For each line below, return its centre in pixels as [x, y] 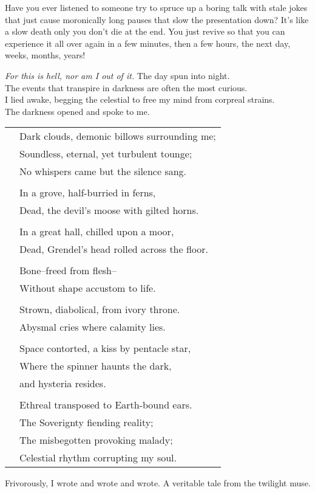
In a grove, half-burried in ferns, [88, 193]
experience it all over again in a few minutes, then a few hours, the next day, [148, 43]
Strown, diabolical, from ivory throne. [100, 309]
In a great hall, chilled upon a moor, [97, 232]
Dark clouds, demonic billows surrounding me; [118, 136]
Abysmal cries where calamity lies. [93, 327]
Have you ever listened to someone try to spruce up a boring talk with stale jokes [156, 7]
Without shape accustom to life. [88, 288]
